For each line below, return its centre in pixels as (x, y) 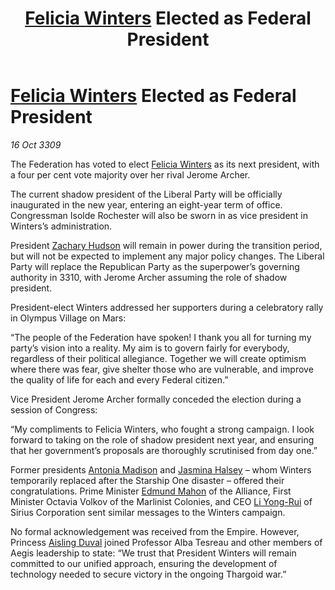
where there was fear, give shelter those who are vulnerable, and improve (162, 369)
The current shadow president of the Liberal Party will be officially (146, 194)
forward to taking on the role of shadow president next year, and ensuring (162, 439)
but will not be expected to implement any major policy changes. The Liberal (167, 256)
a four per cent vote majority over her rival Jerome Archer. (130, 174)
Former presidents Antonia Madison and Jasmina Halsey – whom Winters (161, 469)
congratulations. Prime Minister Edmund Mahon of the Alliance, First (151, 491)
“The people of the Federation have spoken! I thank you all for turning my (161, 337)
